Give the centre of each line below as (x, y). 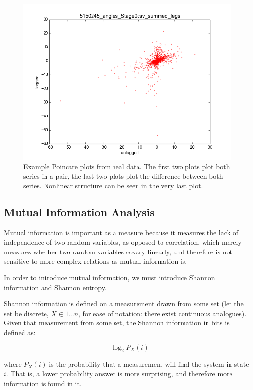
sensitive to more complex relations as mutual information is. (96, 261)
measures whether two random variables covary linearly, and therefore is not (118, 251)
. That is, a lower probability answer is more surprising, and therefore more (119, 373)
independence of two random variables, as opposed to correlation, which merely (123, 242)
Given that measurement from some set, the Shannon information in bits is (117, 323)
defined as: (20, 332)
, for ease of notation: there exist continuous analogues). (162, 313)
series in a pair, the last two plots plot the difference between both (123, 176)
